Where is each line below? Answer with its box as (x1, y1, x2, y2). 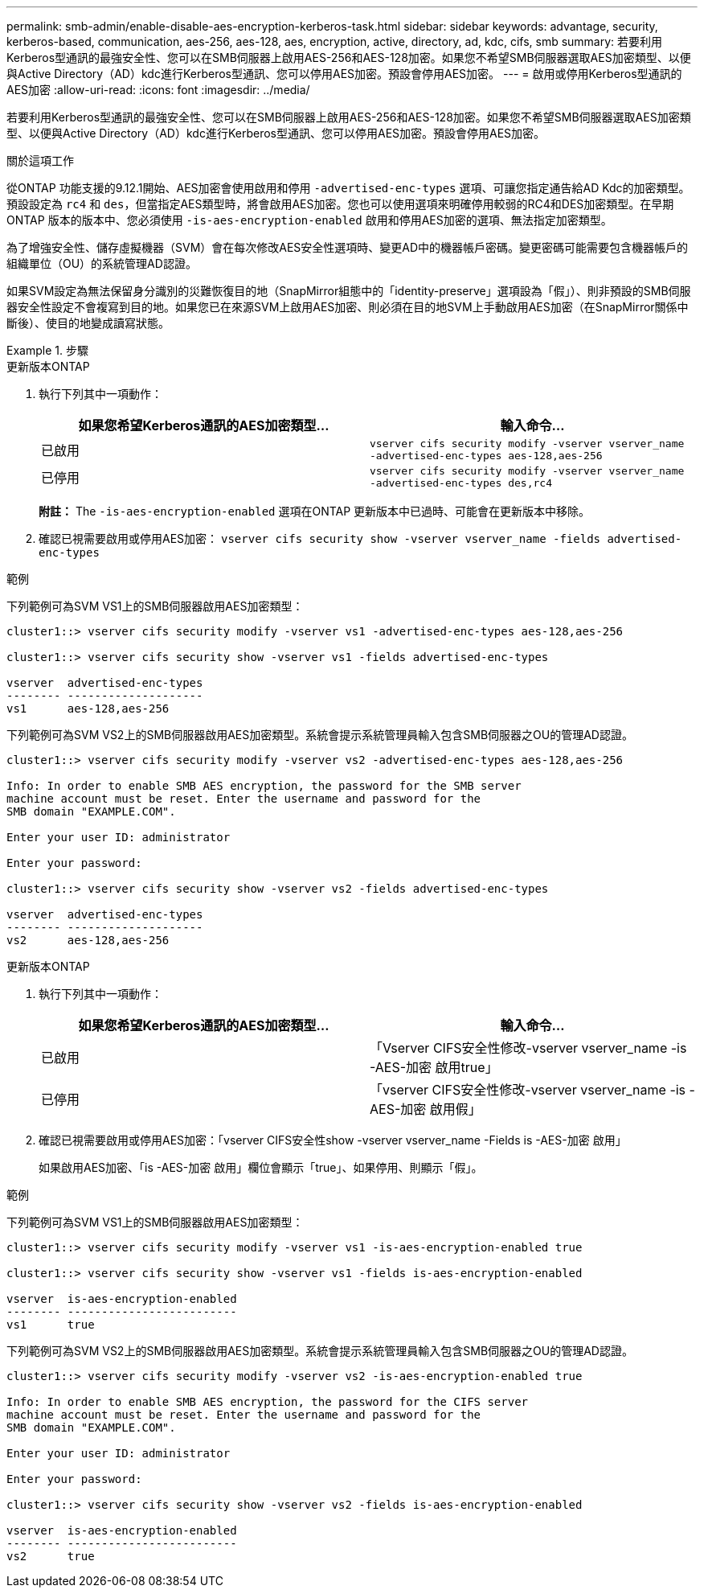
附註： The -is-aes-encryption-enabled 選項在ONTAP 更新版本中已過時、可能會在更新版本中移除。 (39, 504, 591, 518)
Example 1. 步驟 (6, 343, 88, 357)
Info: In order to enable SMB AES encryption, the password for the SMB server (6, 779, 522, 792)
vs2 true (6, 1550, 95, 1563)
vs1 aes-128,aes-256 (6, 702, 170, 715)
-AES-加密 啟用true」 (370, 1059, 498, 1075)
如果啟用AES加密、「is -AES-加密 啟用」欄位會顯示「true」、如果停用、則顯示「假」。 (39, 1161, 483, 1174)
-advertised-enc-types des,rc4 (370, 477, 552, 489)
